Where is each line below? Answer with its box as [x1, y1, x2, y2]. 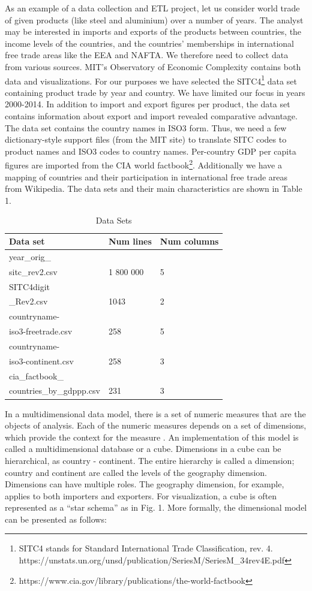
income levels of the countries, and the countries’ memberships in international [5, 37, 294, 49]
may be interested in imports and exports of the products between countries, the [5, 25, 302, 38]
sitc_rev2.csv [9, 265, 58, 278]
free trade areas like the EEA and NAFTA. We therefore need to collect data [5, 49, 289, 61]
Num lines [108, 235, 152, 247]
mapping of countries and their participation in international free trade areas [5, 170, 288, 183]
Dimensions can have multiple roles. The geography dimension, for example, [5, 478, 284, 490]
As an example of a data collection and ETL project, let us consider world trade [5, 2, 300, 14]
